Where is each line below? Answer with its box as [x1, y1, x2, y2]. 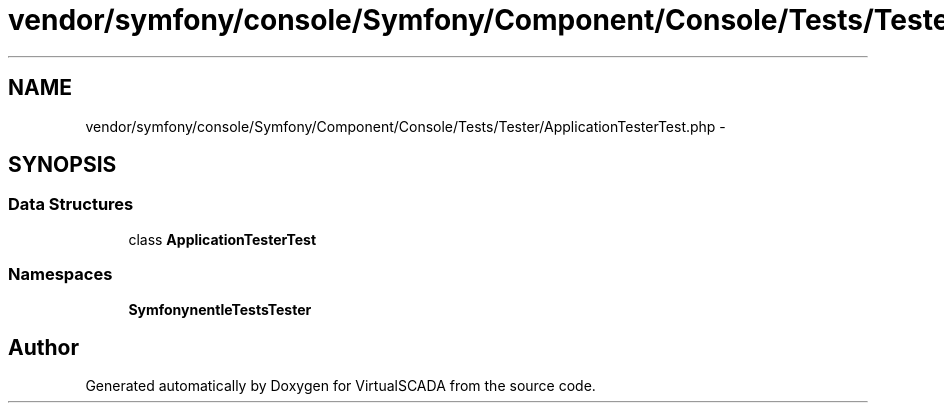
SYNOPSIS [8, 152, 117, 178]
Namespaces [8, 264, 113, 285]
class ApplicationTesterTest [128, 230, 317, 248]
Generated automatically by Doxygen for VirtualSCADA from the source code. [85, 377, 596, 395]
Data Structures [8, 194, 134, 215]
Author [8, 334, 79, 360]
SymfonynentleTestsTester [128, 300, 312, 318]
